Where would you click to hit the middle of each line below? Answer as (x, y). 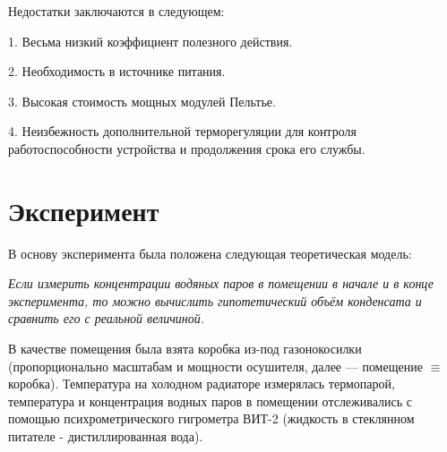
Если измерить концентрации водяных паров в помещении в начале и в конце (221, 283)
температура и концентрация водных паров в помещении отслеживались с (210, 401)
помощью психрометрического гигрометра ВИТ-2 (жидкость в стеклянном (211, 418)
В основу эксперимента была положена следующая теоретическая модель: (210, 253)
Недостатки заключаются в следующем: (116, 11)
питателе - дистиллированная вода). (106, 436)
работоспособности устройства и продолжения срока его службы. (187, 148)
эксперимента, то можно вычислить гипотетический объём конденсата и (215, 300)
